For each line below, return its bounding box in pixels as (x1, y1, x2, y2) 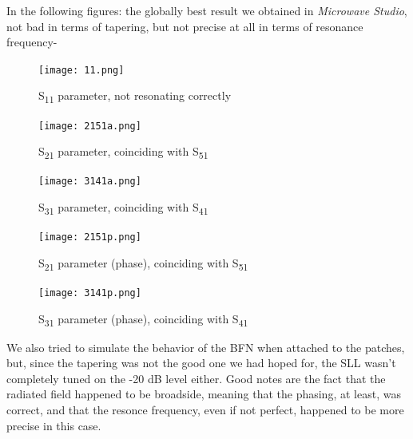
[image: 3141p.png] (38, 287, 141, 299)
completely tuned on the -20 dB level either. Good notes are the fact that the (6, 370, 386, 386)
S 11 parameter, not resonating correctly (38, 87, 232, 106)
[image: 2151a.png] (38, 120, 141, 132)
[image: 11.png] (38, 64, 125, 76)
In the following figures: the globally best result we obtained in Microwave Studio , (6, 2, 407, 18)
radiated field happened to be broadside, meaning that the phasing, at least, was (6, 386, 401, 402)
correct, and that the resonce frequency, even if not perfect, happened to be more (6, 401, 404, 418)
